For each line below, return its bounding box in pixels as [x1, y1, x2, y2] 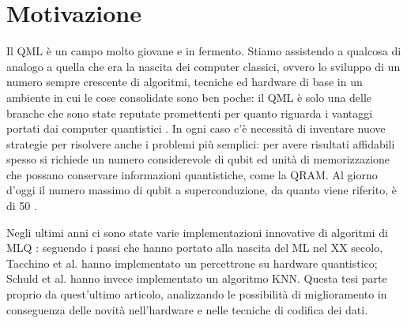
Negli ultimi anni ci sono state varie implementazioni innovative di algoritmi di [6, 223, 388, 240]
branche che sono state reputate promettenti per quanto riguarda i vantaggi [6, 104, 373, 121]
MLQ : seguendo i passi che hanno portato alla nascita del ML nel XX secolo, [6, 239, 383, 256]
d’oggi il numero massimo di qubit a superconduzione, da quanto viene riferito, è [6, 182, 397, 198]
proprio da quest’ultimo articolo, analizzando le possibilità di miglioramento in [6, 286, 387, 302]
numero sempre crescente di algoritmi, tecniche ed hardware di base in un [6, 73, 363, 90]
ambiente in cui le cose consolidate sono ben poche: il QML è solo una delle [6, 88, 372, 105]
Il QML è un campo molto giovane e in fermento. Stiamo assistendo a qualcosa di [6, 43, 401, 59]
